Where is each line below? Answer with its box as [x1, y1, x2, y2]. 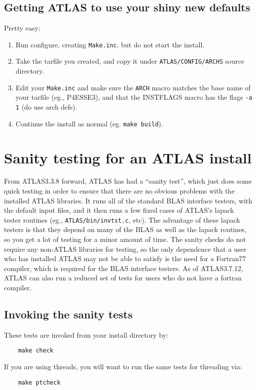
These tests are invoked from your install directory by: [4, 329, 168, 340]
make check [18, 347, 54, 354]
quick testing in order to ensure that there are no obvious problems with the [4, 186, 235, 196]
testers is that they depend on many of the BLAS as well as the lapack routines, [4, 224, 247, 234]
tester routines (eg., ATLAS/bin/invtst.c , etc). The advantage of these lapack [4, 214, 240, 225]
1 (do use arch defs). [15, 102, 77, 112]
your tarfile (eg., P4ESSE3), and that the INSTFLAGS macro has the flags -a [15, 92, 253, 102]
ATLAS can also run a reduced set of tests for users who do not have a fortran [4, 273, 242, 283]
